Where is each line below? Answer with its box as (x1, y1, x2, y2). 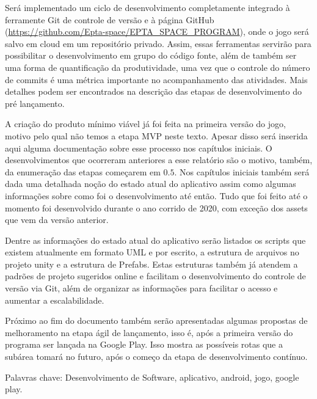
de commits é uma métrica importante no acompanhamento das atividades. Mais (5, 73, 308, 86)
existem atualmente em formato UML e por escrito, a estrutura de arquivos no (5, 246, 299, 258)
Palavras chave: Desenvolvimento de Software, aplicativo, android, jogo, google (5, 370, 299, 383)
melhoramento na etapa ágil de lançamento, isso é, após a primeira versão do (5, 326, 293, 339)
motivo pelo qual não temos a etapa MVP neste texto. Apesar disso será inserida (5, 129, 308, 142)
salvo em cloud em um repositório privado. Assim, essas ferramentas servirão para (5, 37, 312, 49)
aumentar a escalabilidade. (5, 293, 104, 306)
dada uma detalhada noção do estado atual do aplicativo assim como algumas (5, 177, 296, 190)
